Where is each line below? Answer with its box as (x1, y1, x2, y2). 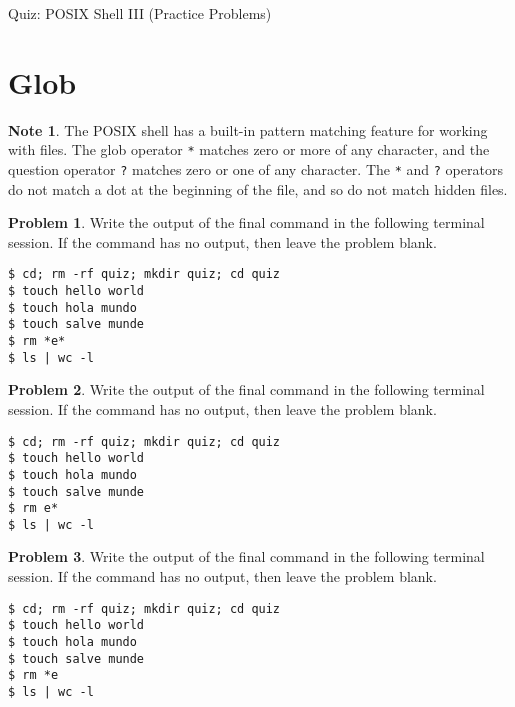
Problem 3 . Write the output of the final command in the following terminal (8, 546, 485, 567)
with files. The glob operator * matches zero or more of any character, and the (8, 139, 490, 160)
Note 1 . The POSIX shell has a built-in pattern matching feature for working (8, 119, 488, 140)
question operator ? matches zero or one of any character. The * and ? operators (8, 158, 503, 179)
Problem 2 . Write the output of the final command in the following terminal (8, 379, 485, 400)
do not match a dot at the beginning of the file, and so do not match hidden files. (8, 178, 508, 199)
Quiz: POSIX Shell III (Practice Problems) (8, 3, 272, 23)
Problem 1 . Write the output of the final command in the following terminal (8, 212, 485, 233)
